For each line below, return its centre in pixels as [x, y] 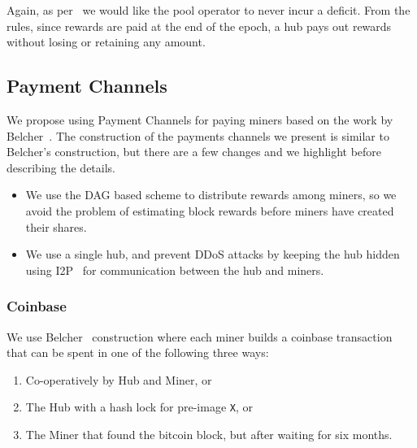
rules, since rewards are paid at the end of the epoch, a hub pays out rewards [199, 26]
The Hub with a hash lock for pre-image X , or [139, 407]
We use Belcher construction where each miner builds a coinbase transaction [200, 336]
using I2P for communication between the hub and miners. [175, 270]
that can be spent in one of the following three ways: [138, 352]
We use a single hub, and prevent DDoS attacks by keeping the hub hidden [213, 254]
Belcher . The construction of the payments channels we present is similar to [198, 135]
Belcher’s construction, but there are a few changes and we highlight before [194, 152]
